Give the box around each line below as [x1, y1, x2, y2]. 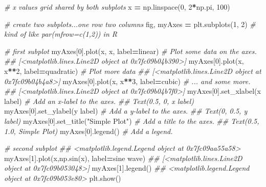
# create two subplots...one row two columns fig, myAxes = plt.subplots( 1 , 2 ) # [4, 18, 256, 29]
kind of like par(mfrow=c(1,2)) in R [4, 29, 117, 39]
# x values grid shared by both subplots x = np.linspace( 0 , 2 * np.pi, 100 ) [4, 2, 230, 12]
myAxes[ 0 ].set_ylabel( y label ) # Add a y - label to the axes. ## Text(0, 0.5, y [4, 105, 248, 116]
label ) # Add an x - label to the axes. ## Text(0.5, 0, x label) [4, 95, 194, 106]
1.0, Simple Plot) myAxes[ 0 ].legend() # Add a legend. [4, 125, 173, 136]
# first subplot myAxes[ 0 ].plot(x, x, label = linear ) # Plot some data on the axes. [4, 45, 257, 56]
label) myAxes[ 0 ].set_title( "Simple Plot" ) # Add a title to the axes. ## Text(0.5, [4, 115, 259, 126]
